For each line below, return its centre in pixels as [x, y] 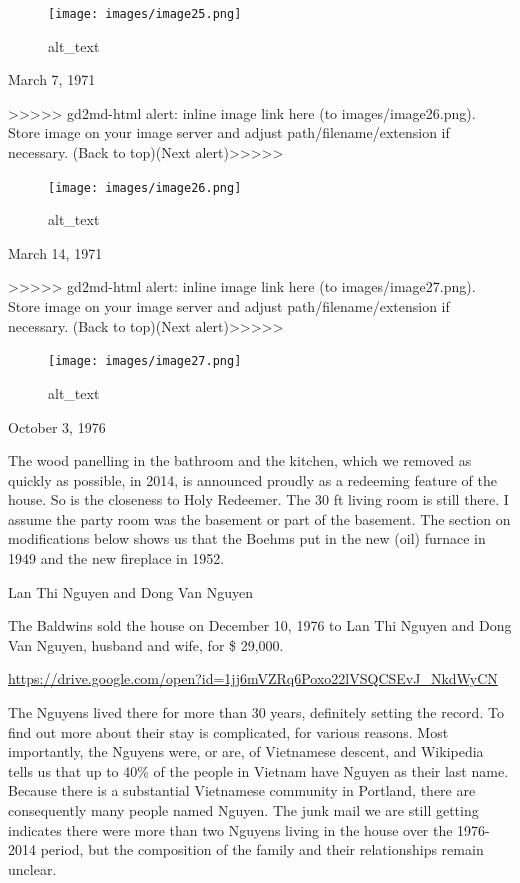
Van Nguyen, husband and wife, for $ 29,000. [146, 644]
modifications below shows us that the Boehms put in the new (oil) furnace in [247, 538]
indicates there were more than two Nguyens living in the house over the [230, 829]
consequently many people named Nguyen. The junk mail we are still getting [243, 810]
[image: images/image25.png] [145, 14]
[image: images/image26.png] [145, 187]
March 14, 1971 [55, 252]
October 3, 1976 [57, 426]
